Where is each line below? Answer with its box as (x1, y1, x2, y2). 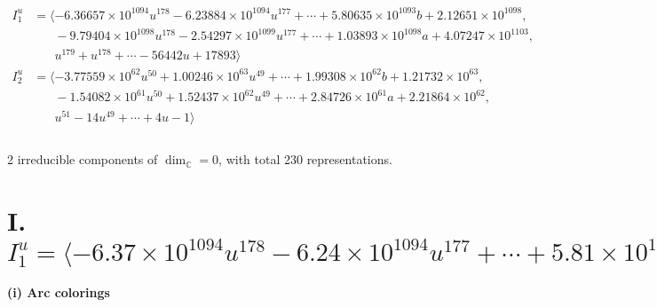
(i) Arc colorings (7, 283, 110, 302)
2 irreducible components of (7, 150, 158, 169)
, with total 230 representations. (218, 150, 392, 169)
